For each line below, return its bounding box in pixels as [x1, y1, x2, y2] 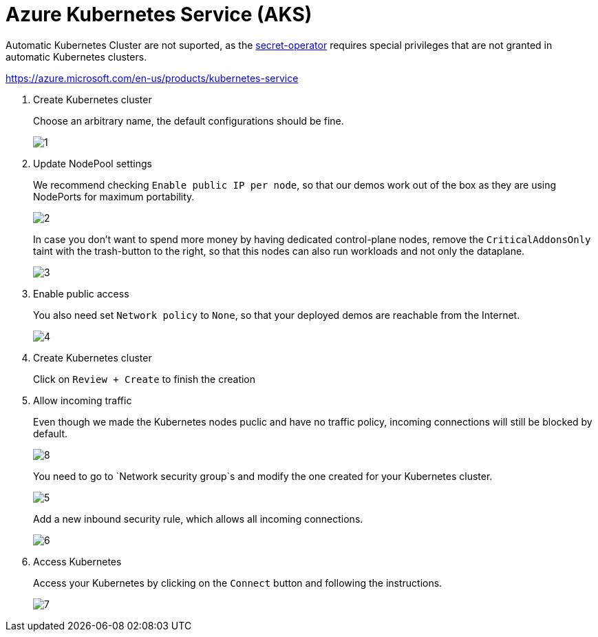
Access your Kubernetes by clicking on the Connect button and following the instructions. [33, 576, 442, 589]
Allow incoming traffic [33, 394, 132, 406]
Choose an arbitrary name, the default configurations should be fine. [33, 114, 344, 127]
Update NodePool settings [33, 157, 152, 169]
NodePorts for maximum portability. [33, 190, 195, 202]
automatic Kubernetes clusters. [6, 50, 147, 63]
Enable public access [33, 287, 129, 300]
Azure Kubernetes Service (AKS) [6, 3, 312, 26]
